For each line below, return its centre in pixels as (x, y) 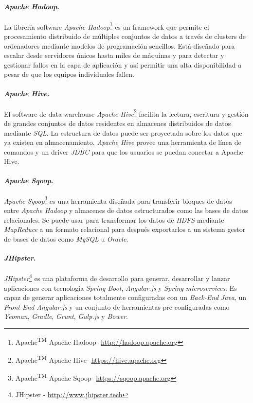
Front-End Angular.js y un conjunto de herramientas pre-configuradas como (117, 307)
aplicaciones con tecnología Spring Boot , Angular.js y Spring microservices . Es (120, 288)
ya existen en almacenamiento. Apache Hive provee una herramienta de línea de (123, 142)
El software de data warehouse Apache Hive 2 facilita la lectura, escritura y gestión (126, 113)
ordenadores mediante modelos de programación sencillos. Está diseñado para (119, 45)
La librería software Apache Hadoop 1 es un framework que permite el (107, 26)
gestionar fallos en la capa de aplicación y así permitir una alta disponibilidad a (123, 64)
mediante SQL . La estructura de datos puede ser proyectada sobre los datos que (123, 132)
